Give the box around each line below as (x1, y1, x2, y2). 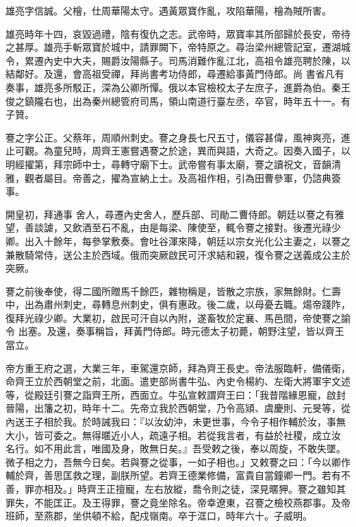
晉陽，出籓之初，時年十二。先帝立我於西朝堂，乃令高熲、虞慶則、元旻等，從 (5, 401, 351, 415)
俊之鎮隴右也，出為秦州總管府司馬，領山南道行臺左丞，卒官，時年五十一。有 (5, 93, 351, 108)
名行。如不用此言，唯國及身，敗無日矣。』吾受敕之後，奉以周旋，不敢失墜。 (5, 441, 346, 456)
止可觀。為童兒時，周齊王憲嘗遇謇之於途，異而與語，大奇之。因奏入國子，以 (5, 143, 351, 158)
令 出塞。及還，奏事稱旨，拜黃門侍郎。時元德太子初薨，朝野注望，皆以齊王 (5, 324, 344, 338)
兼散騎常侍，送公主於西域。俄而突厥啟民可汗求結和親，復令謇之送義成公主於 (5, 247, 351, 261)
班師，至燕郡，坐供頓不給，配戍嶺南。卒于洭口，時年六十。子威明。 (5, 508, 312, 523)
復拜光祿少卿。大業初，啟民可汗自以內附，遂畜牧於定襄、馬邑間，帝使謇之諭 (5, 310, 351, 325)
